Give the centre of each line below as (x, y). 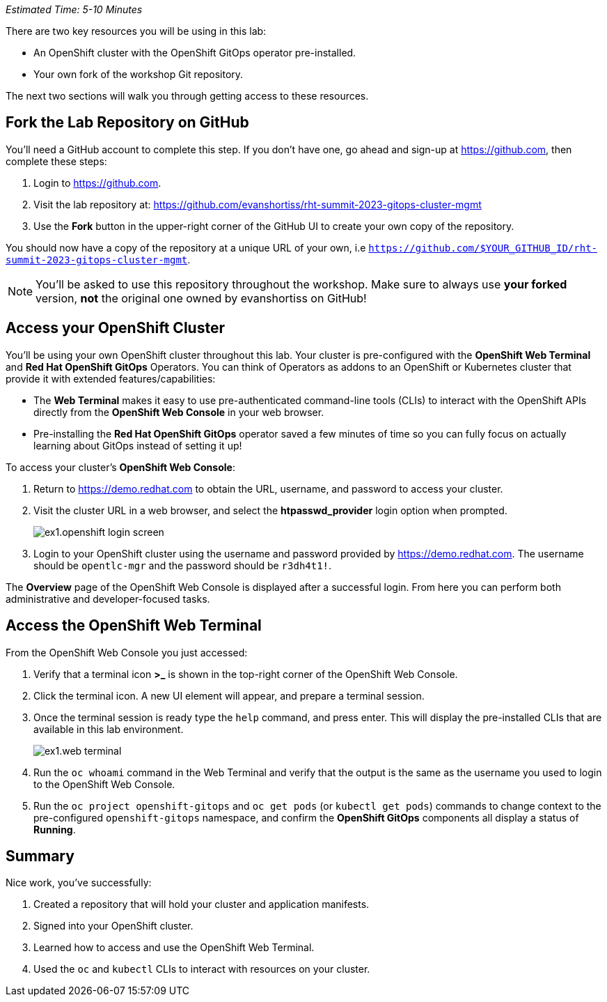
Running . (55, 829)
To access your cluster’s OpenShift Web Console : (120, 467)
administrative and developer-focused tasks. (108, 599)
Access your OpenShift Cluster (115, 328)
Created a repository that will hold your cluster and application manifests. (202, 904)
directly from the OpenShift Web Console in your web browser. (179, 412)
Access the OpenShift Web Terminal (134, 626)
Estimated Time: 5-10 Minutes (74, 9)
